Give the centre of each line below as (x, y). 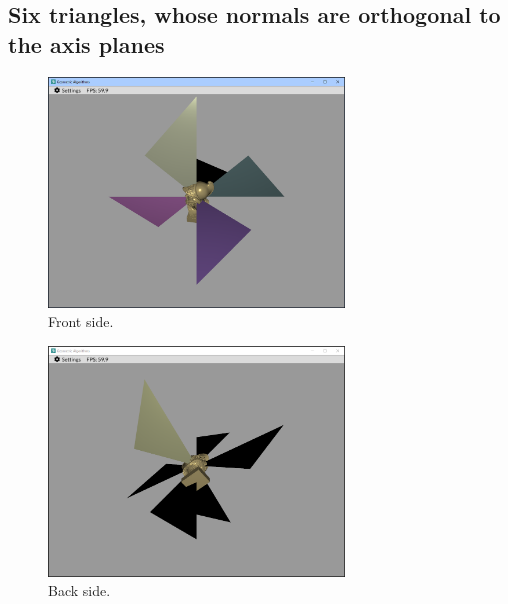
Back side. (79, 590)
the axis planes (86, 43)
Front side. (81, 321)
